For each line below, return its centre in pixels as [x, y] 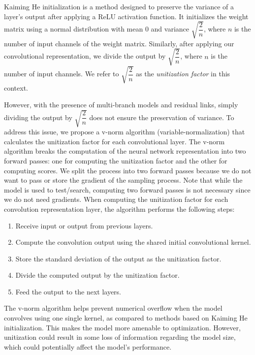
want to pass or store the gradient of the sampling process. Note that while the [123, 180]
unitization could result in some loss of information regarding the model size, [120, 337]
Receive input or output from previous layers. [84, 225]
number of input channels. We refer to [62, 74]
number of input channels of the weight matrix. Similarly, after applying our [119, 43]
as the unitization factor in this [183, 74]
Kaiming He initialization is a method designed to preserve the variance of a [119, 6]
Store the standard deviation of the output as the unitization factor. [118, 258]
